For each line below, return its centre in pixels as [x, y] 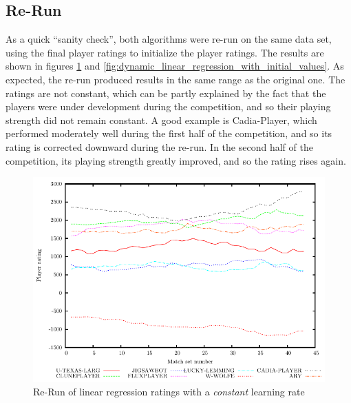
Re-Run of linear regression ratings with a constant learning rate [169, 391]
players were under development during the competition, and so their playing [168, 106]
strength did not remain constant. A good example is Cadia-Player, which [161, 120]
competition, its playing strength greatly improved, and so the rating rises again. [176, 160]
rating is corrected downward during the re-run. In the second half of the [159, 146]
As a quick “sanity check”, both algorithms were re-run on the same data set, [169, 39]
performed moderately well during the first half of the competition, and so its [169, 133]
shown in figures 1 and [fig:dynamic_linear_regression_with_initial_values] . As [175, 66]
